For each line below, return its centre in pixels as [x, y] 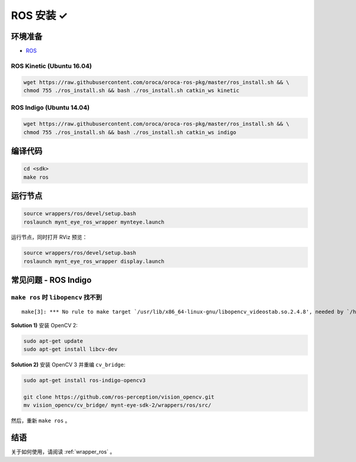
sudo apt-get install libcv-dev [71, 349]
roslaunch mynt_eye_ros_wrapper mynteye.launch [94, 222]
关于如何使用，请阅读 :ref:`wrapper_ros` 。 [63, 452]
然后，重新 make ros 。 [41, 420]
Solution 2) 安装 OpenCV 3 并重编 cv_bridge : [68, 365]
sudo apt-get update [53, 341]
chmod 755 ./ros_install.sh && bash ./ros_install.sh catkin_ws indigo [130, 132]
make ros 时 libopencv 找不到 [56, 298]
